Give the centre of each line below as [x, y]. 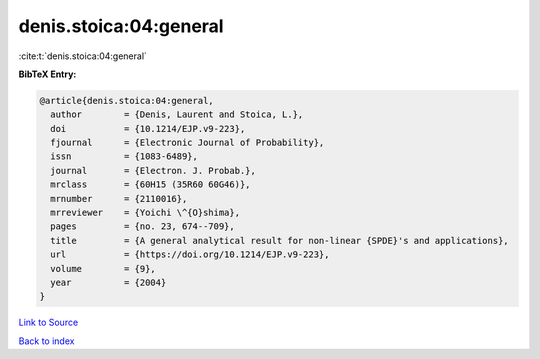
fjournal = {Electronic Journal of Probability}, [187, 143]
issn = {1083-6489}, [124, 156]
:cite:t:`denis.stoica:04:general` [82, 56]
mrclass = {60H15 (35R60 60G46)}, [150, 184]
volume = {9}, [103, 268]
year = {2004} [108, 282]
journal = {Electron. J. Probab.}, [153, 170]
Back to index [46, 341]
